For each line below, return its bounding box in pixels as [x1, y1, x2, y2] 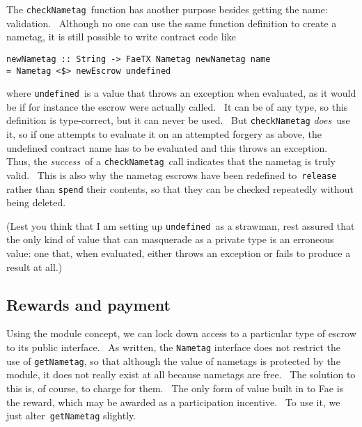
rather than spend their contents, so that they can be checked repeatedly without [6, 181, 354, 196]
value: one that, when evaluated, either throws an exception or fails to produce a [6, 246, 351, 261]
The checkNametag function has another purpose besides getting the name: [6, 2, 328, 16]
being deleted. [6, 195, 66, 210]
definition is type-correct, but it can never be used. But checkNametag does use [6, 113, 350, 127]
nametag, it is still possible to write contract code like [6, 29, 236, 44]
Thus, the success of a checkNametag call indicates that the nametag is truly [6, 154, 336, 169]
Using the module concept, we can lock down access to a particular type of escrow [6, 326, 356, 341]
